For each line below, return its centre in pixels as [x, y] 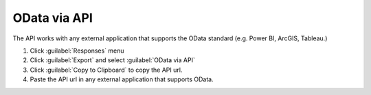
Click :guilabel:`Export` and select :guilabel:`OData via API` [112, 60]
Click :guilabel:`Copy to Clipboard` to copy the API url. [106, 70]
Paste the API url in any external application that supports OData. [122, 79]
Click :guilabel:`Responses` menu [77, 51]
